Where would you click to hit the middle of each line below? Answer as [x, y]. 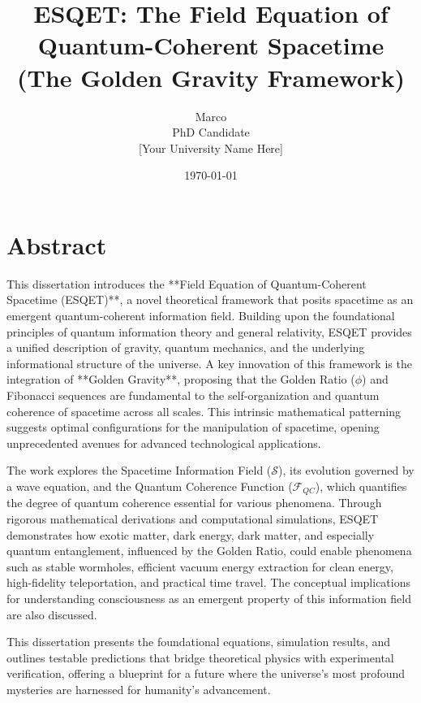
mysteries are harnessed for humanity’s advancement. [139, 689]
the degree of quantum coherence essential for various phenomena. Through [194, 503]
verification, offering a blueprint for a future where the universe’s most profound [206, 673]
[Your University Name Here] [211, 148]
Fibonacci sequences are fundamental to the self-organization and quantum [193, 395]
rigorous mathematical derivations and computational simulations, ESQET [193, 518]
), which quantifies [361, 486]
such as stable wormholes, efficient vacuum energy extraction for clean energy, [200, 566]
